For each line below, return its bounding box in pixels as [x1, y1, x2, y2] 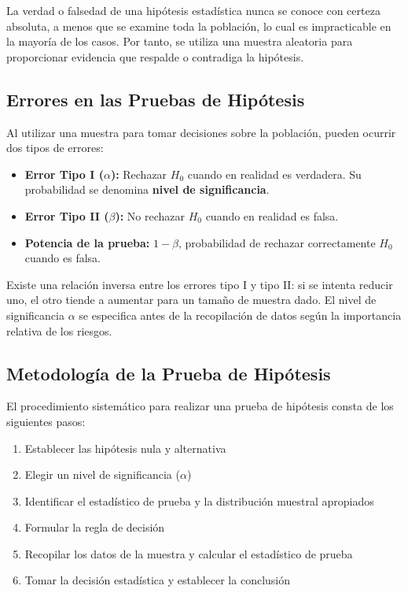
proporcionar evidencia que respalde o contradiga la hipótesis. [6, 48, 304, 65]
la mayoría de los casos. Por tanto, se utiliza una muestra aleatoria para [6, 33, 353, 50]
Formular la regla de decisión [24, 519, 165, 536]
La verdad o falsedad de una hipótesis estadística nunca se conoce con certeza [6, 2, 380, 18]
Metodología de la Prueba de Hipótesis [6, 361, 331, 385]
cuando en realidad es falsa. [205, 207, 339, 224]
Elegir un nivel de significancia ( [24, 466, 180, 483]
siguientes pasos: [6, 413, 86, 429]
